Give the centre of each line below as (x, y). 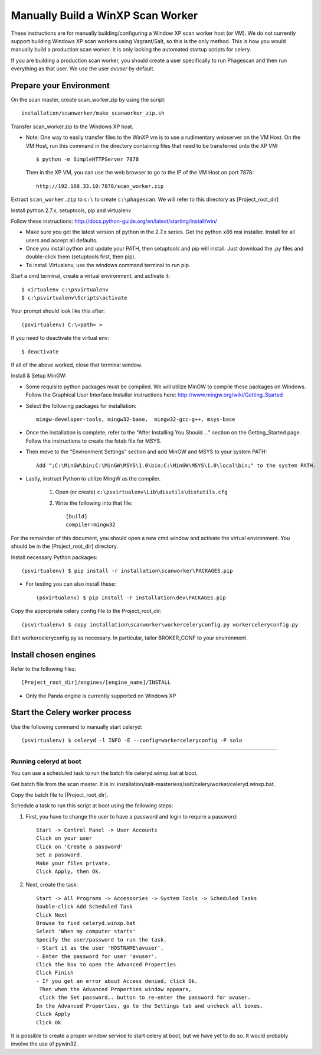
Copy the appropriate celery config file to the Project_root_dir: (86, 611)
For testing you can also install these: (71, 584)
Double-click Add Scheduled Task (84, 907)
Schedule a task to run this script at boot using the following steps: (92, 806)
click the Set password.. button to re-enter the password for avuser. (145, 998)
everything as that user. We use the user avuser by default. (83, 69)
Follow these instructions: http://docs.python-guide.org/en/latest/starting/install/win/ (114, 221)
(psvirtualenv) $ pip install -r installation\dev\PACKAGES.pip (131, 598)
